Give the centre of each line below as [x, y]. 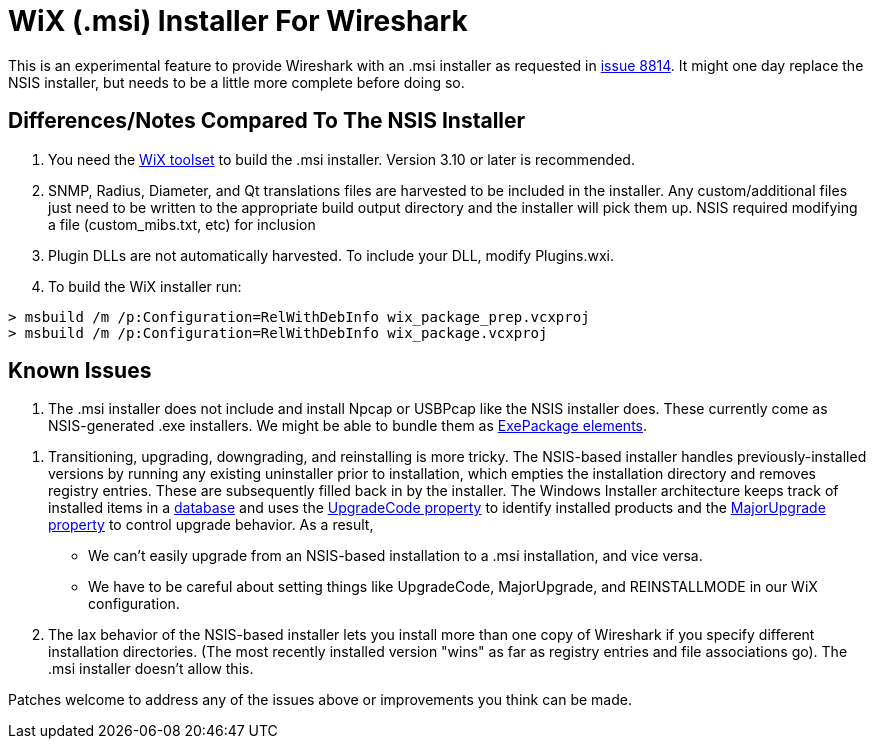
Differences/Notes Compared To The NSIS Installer [267, 121]
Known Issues [80, 371]
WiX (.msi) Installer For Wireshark [238, 21]
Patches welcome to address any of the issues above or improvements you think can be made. [320, 700]
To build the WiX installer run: [145, 286]
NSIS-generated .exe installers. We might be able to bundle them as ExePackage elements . [348, 426]
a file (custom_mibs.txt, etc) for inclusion [182, 224]
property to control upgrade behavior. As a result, [211, 525]
